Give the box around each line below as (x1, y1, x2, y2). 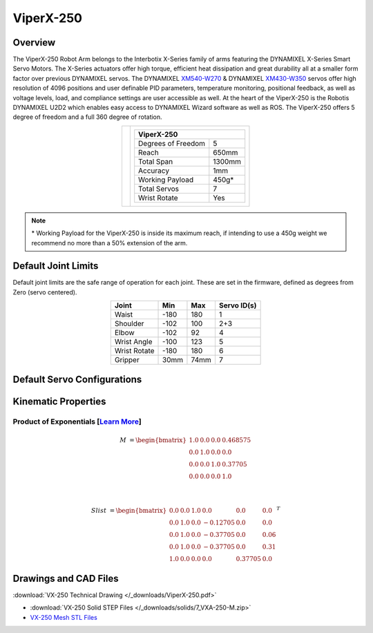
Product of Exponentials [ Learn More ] (12, 417, 142, 426)
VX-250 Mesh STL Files (30, 613, 98, 621)
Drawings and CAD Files (12, 572, 119, 584)
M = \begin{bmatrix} (119, 436, 186, 444)
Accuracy (138, 166, 169, 176)
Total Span (138, 156, 173, 166)
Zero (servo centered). (12, 287, 77, 296)
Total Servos (138, 184, 180, 193)
